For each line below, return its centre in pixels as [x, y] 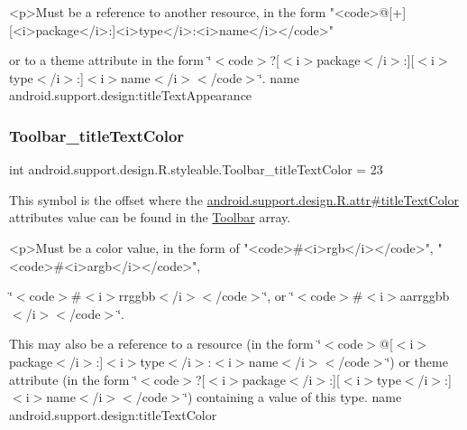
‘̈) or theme [417, 361]
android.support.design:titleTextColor [113, 414]
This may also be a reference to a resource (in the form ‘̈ [165, 344]
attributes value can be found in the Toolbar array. [150, 217]
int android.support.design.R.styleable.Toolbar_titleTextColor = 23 [196, 169]
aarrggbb [425, 296]
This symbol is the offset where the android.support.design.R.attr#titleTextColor [234, 199]
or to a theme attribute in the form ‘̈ [110, 60]
